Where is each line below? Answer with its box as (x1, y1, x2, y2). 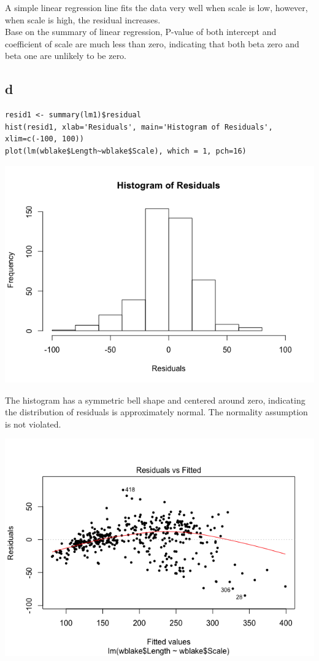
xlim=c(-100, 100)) (5, 135, 84, 144)
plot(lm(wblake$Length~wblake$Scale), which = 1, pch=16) (5, 146, 247, 155)
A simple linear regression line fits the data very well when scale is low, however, (5, 1, 308, 14)
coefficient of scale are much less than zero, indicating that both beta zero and (5, 37, 299, 50)
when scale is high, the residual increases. (5, 13, 161, 26)
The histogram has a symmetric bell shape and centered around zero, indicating (5, 393, 306, 406)
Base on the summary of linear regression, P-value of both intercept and (5, 25, 277, 38)
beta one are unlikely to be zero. (5, 49, 127, 62)
